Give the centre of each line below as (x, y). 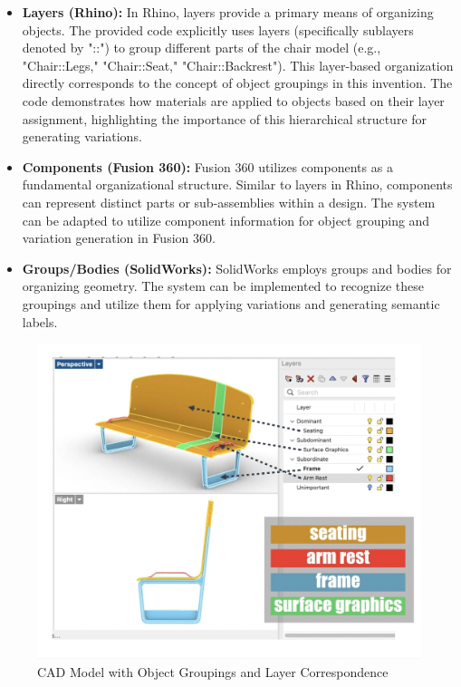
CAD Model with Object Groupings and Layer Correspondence (213, 671)
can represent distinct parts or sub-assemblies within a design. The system (229, 202)
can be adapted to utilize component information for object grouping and (226, 220)
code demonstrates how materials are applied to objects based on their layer (233, 100)
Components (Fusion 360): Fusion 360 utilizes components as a (207, 166)
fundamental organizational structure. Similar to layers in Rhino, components (237, 184)
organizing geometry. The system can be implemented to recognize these (223, 286)
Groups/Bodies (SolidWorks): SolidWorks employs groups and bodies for (237, 268)
